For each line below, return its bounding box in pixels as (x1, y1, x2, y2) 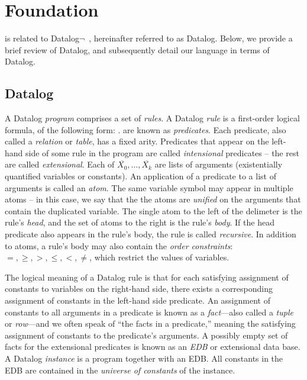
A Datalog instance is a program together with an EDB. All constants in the (5, 352, 283, 364)
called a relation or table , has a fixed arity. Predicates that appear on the (5, 135, 269, 147)
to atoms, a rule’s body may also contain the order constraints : (5, 239, 233, 252)
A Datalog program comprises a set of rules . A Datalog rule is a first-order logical (5, 112, 300, 124)
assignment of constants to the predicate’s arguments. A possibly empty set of (5, 329, 288, 341)
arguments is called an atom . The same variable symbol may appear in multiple (5, 181, 293, 194)
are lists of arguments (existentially (154, 158, 283, 170)
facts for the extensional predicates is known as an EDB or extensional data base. (5, 340, 300, 353)
